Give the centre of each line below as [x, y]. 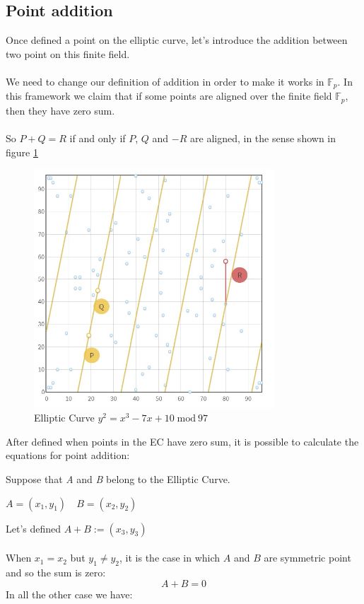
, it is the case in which [170, 558]
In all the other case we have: [69, 594]
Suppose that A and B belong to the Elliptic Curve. [118, 479]
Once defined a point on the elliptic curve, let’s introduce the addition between [177, 40]
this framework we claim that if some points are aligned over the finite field [169, 96]
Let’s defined [34, 528]
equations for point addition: [68, 455]
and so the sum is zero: [56, 573]
